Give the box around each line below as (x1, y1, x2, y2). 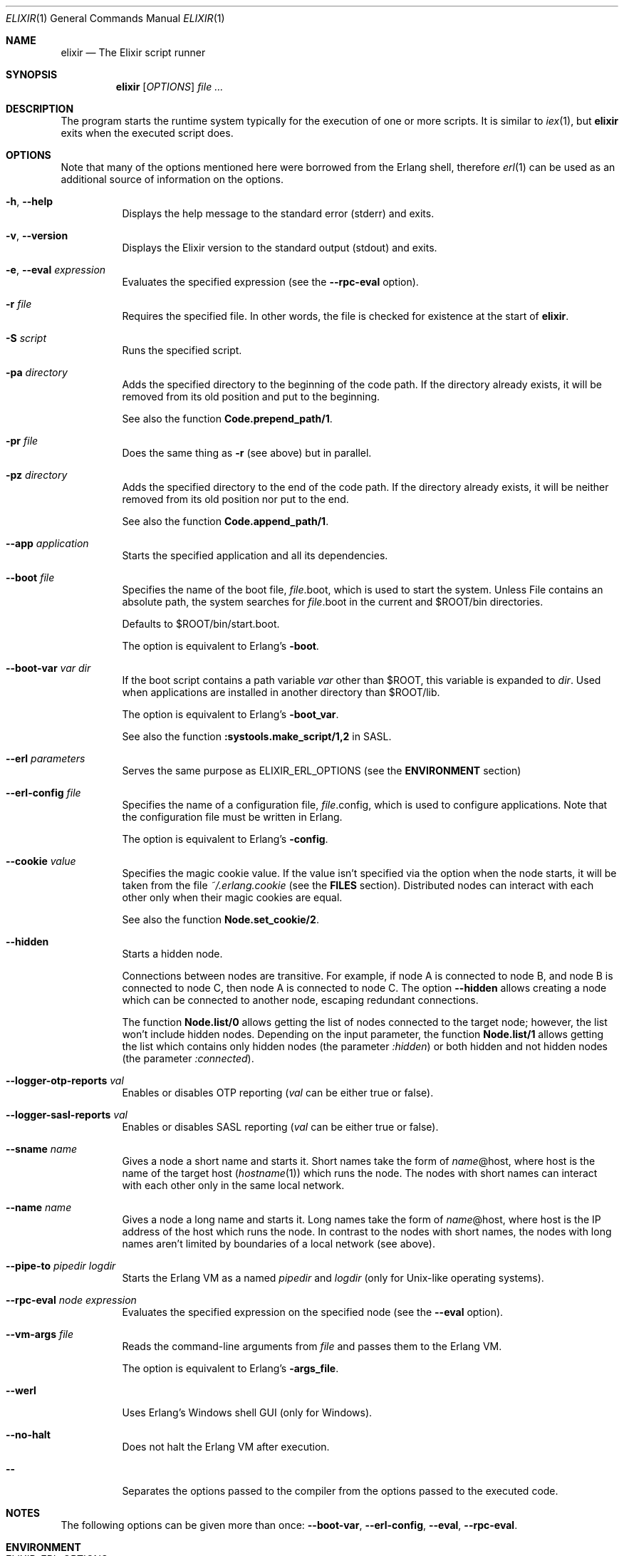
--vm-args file (6, 1328, 74, 1340)
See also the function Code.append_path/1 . (122, 515, 329, 527)
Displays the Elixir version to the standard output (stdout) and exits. (122, 242, 437, 254)
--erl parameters (6, 752, 85, 764)
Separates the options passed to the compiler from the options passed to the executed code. (122, 1485, 558, 1497)
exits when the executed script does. (61, 127, 234, 139)
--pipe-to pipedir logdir (6, 1260, 116, 1272)
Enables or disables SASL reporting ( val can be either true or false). (122, 1121, 439, 1133)
